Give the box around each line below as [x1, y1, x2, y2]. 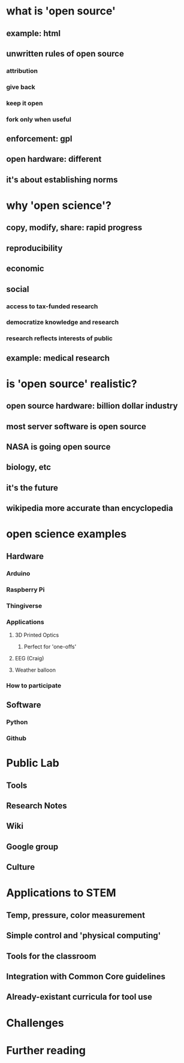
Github [6, 734, 27, 743]
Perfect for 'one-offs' [23, 643, 77, 650]
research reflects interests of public [6, 334, 113, 342]
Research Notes [6, 801, 67, 811]
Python [6, 718, 28, 727]
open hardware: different [6, 154, 102, 164]
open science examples [6, 527, 127, 541]
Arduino [6, 569, 31, 577]
